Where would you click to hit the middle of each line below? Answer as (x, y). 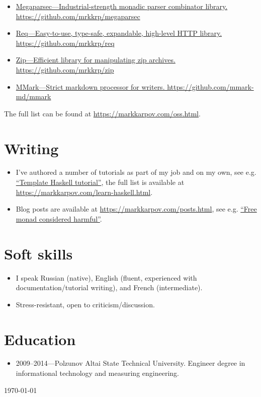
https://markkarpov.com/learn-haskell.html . (84, 192)
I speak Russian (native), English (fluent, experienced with (106, 277)
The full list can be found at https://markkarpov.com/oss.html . (102, 113)
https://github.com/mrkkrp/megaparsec (78, 16)
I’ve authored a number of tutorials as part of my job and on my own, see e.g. (136, 172)
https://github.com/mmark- (210, 86)
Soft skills (38, 253)
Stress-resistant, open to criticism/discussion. (85, 304)
